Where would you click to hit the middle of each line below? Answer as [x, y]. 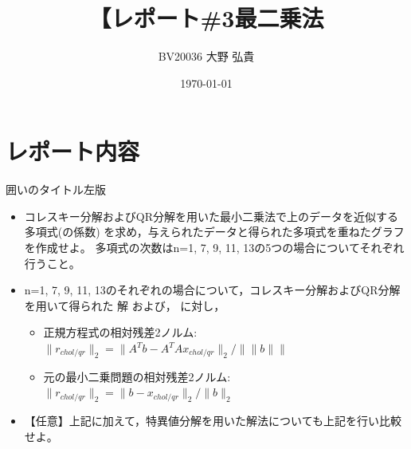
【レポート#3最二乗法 [206, 18]
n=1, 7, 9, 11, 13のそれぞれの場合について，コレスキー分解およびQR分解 [212, 290]
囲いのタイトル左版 [56, 189]
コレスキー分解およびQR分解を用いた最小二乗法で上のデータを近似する [211, 216]
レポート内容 [73, 151]
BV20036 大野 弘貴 [206, 56]
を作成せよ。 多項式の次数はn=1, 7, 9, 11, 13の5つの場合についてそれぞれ [214, 248]
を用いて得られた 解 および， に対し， [125, 305]
